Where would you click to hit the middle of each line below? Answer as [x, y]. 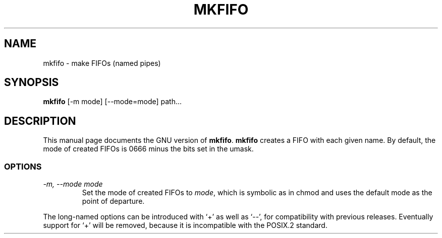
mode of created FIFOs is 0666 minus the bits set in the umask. [148, 149]
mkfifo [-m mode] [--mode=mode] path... [113, 102]
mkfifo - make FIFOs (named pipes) [102, 63]
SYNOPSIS [32, 83]
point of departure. [113, 201]
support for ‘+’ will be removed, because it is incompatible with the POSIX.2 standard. [185, 225]
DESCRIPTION [40, 121]
